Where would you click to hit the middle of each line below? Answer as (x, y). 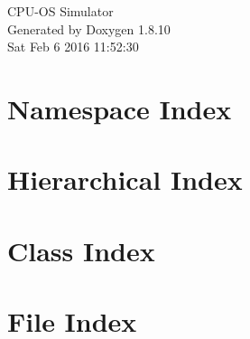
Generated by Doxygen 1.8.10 (89, 28)
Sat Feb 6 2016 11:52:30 (73, 47)
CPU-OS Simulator (60, 11)
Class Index (81, 250)
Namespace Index (120, 108)
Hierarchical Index (125, 179)
